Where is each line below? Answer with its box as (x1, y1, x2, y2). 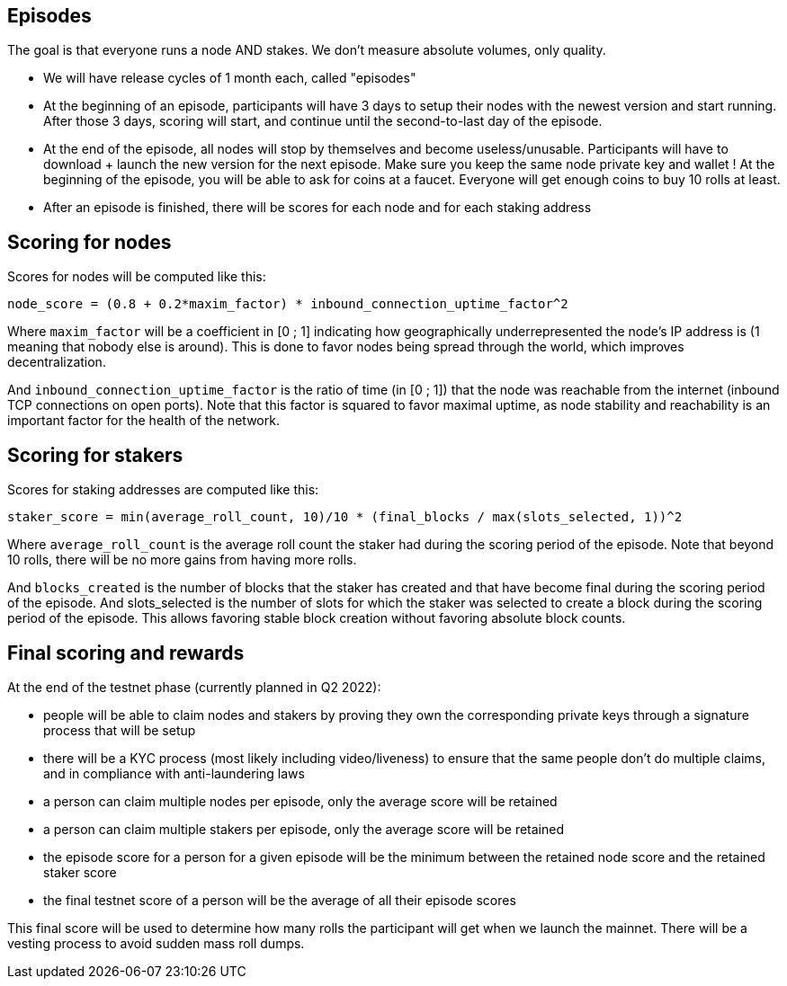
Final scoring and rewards (7, 641, 245, 664)
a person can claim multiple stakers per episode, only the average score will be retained (43, 821, 564, 837)
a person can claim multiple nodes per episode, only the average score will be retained (43, 793, 558, 809)
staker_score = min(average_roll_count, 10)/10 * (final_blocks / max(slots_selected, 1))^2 (7, 510, 683, 525)
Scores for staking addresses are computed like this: (7, 482, 319, 498)
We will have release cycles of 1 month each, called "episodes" (43, 70, 416, 86)
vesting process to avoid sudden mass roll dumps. (7, 935, 305, 951)
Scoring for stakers (7, 443, 183, 466)
